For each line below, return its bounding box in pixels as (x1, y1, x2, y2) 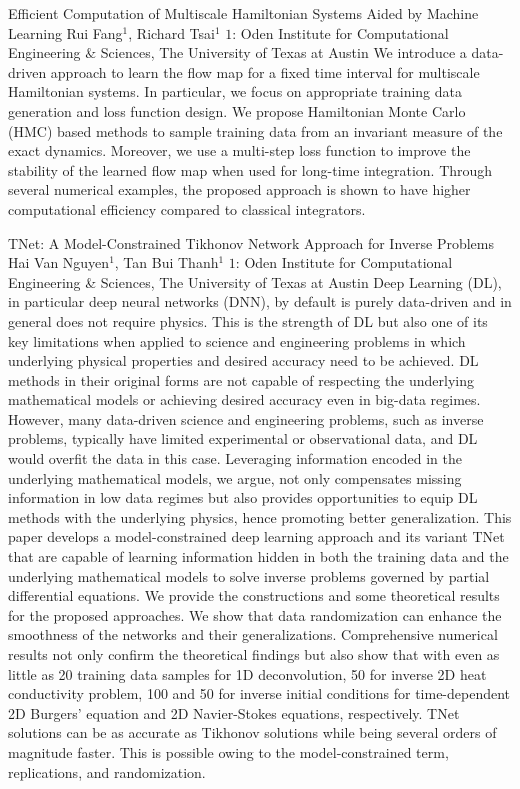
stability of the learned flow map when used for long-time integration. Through (8, 159, 493, 180)
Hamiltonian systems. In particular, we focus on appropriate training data (8, 81, 462, 102)
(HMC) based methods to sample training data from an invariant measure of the (8, 120, 503, 141)
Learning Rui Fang (8, 22, 123, 43)
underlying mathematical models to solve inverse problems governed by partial (8, 565, 490, 586)
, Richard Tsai (128, 22, 215, 43)
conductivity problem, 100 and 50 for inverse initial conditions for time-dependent (8, 683, 511, 704)
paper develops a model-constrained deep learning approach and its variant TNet (8, 526, 505, 547)
